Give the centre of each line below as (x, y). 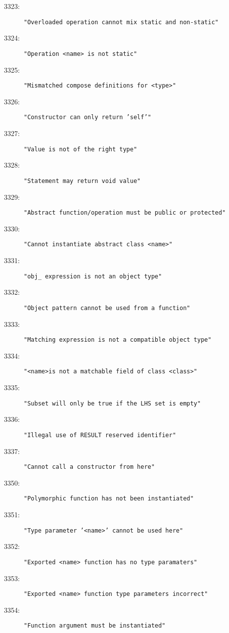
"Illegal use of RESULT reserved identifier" (100, 435)
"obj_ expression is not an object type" (93, 276)
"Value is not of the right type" (81, 149)
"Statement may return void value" (82, 181)
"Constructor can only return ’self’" (88, 117)
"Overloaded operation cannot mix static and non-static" (121, 22)
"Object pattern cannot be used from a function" (107, 308)
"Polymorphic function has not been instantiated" (109, 499)
